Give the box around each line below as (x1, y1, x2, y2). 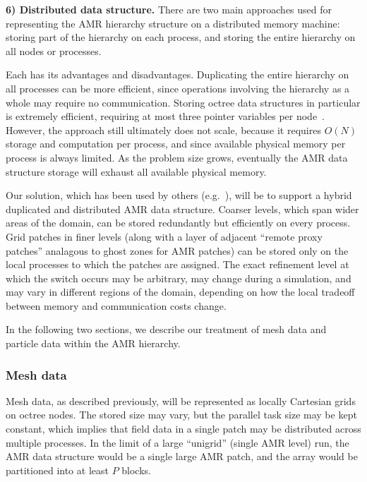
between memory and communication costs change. (6, 298, 227, 313)
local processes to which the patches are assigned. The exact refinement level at (6, 257, 349, 272)
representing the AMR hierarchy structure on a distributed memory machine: (6, 16, 340, 30)
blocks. (121, 462, 151, 477)
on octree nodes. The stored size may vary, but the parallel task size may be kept (6, 407, 357, 422)
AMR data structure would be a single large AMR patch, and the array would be (6, 449, 358, 464)
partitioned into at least (6, 462, 109, 477)
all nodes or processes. (6, 43, 102, 58)
